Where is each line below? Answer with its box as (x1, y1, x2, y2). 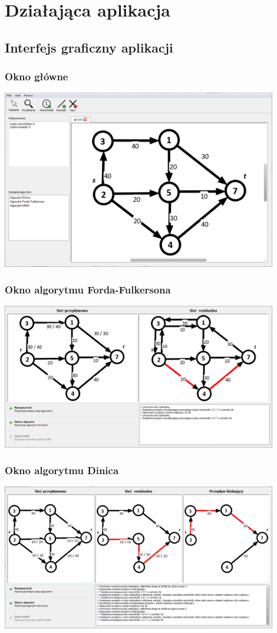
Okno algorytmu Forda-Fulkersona (5, 282, 171, 297)
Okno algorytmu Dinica (5, 463, 119, 478)
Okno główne (5, 69, 68, 84)
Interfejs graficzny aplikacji (5, 38, 173, 56)
